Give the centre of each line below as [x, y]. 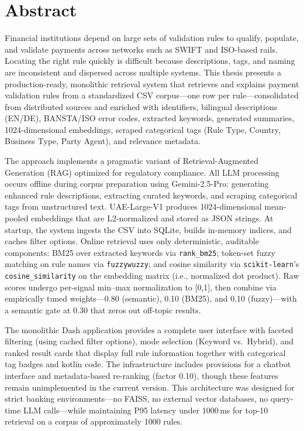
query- [282, 398]
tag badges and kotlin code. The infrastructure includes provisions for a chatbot [148, 364]
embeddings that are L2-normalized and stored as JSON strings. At [152, 218]
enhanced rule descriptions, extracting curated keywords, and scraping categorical [151, 195]
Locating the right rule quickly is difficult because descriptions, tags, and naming [150, 61]
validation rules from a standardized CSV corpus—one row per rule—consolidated [152, 95]
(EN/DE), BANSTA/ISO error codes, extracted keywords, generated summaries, [150, 118]
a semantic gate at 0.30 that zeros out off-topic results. [103, 309]
